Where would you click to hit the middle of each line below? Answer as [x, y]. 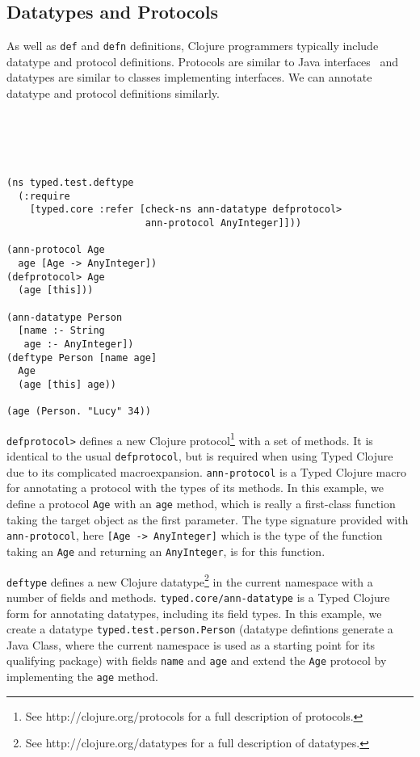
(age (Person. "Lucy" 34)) [79, 412]
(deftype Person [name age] [82, 357]
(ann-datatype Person [65, 317]
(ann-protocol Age [56, 250]
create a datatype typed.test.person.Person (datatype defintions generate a [200, 629]
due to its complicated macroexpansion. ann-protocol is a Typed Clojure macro [206, 471]
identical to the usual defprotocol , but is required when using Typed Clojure [200, 456]
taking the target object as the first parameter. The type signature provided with [208, 519]
